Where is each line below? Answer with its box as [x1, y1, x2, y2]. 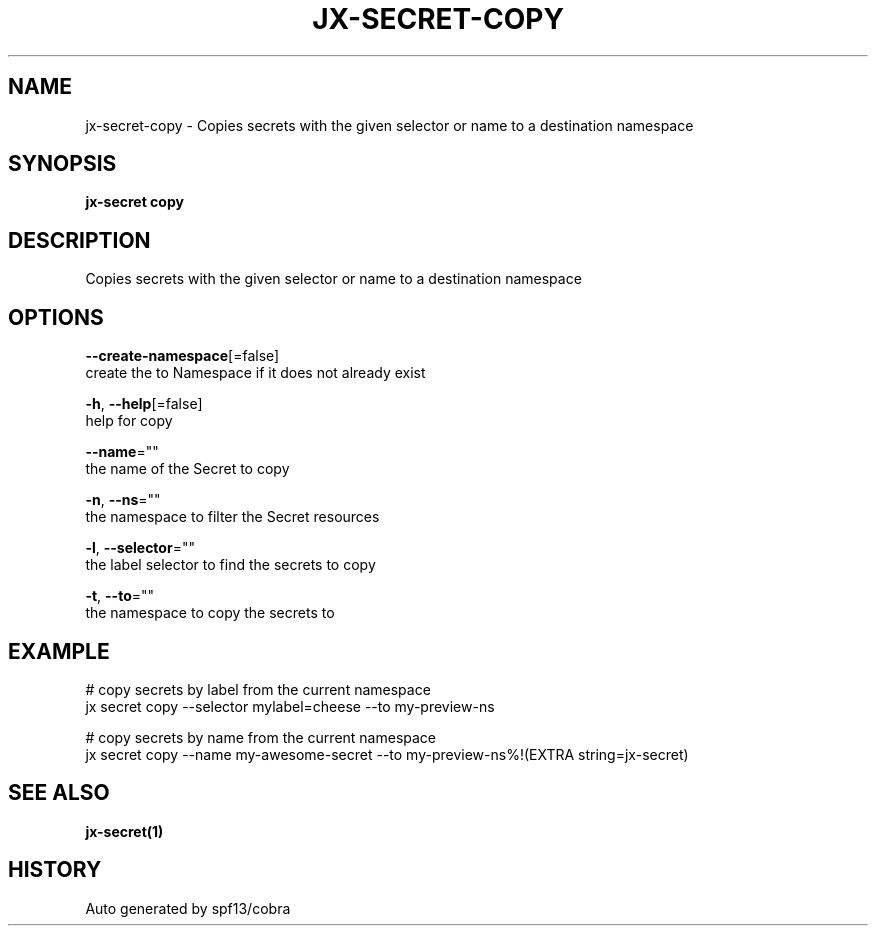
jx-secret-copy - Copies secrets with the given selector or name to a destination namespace [85, 116, 694, 134]
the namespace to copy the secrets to [85, 604, 335, 622]
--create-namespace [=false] [85, 347, 280, 365]
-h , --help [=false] [85, 395, 203, 413]
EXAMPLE [8, 638, 110, 664]
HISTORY [8, 857, 102, 883]
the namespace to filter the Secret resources [85, 508, 380, 526]
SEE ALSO [8, 780, 110, 806]
